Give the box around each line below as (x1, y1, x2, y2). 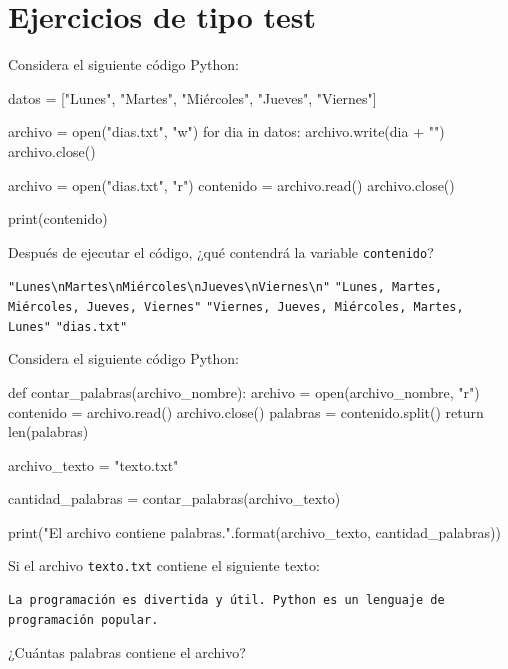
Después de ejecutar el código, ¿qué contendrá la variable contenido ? (8, 241, 434, 262)
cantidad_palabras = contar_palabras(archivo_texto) (8, 488, 341, 509)
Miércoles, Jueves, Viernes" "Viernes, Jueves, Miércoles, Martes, (8, 300, 464, 314)
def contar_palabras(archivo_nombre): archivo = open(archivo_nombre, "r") (8, 381, 480, 402)
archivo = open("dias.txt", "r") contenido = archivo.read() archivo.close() (8, 174, 455, 195)
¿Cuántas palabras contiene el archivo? (8, 642, 246, 663)
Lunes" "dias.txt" (8, 319, 128, 334)
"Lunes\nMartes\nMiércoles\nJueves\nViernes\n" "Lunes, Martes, (8, 280, 443, 295)
